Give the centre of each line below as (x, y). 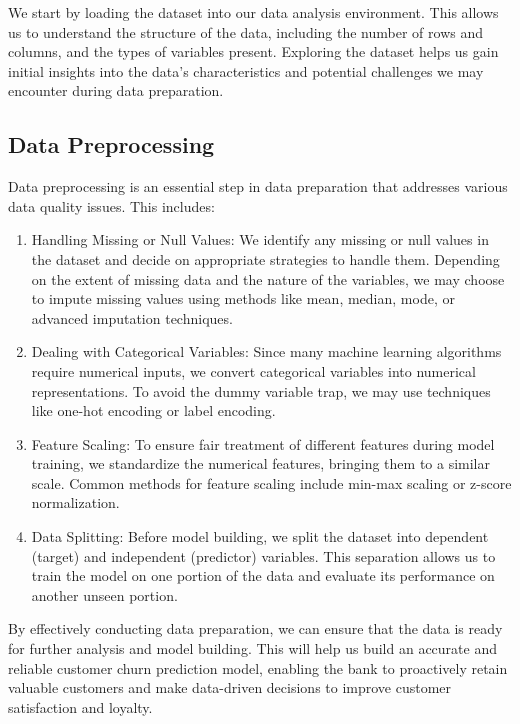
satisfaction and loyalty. (80, 706)
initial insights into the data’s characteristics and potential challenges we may (246, 70)
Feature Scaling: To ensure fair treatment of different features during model (263, 443)
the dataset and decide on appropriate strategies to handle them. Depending (265, 258)
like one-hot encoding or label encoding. (153, 410)
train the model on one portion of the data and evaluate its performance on (263, 575)
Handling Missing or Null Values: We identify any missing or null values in (260, 239)
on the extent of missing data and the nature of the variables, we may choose (268, 278)
